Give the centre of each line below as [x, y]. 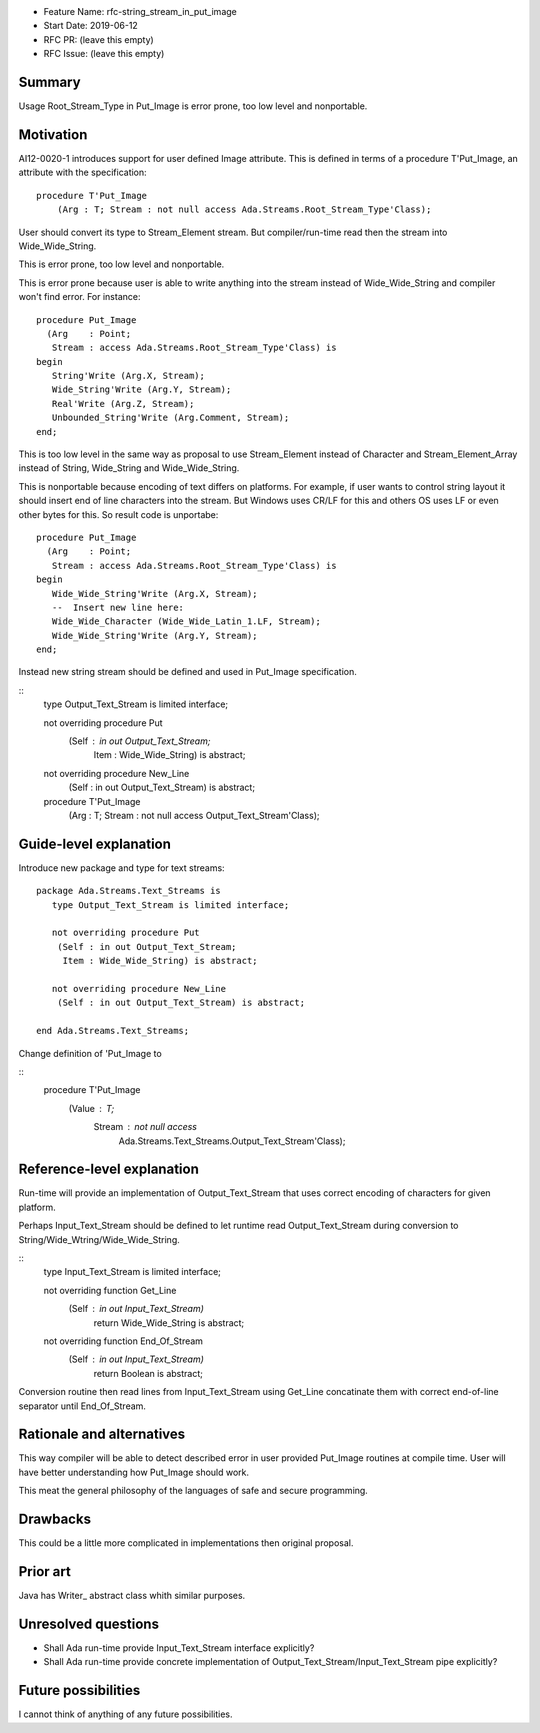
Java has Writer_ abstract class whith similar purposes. [132, 1596]
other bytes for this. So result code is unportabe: [118, 514]
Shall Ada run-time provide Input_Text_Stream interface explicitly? [179, 1647]
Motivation [53, 134]
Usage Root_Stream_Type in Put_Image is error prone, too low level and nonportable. [193, 106]
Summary [49, 81]
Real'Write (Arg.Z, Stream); [123, 403]
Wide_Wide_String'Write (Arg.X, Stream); [155, 593]
